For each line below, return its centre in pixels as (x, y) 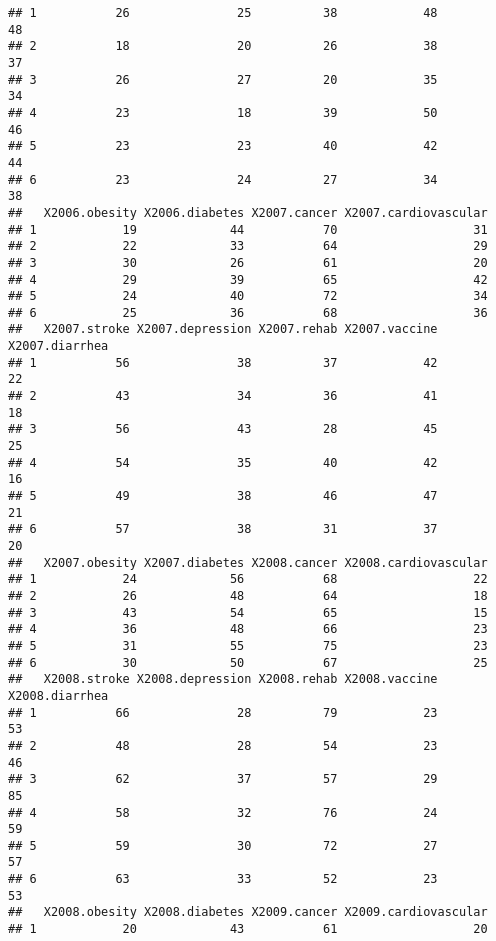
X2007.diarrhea (58, 346)
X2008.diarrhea (58, 695)
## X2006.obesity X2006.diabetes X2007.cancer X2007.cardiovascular (248, 212)
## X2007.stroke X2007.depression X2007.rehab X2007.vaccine (223, 329)
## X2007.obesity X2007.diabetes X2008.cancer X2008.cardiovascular (248, 562)
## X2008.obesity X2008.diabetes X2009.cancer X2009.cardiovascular (248, 912)
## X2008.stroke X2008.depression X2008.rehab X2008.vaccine (223, 679)
